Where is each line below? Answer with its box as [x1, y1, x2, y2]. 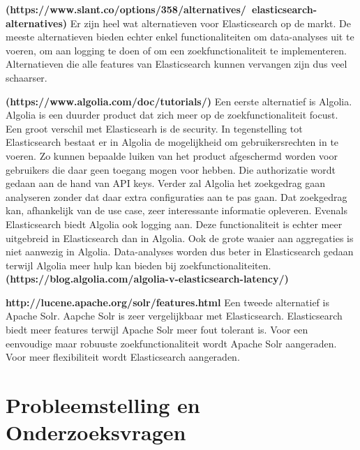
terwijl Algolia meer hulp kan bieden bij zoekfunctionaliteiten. [6, 257, 271, 272]
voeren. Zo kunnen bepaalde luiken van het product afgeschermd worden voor [6, 148, 338, 163]
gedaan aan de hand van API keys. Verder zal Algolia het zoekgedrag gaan [6, 176, 326, 190]
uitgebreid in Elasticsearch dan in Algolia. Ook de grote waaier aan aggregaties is [6, 230, 354, 245]
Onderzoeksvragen [6, 418, 186, 447]
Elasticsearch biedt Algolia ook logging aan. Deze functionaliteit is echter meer [6, 216, 343, 231]
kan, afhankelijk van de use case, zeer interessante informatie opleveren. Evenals [6, 203, 347, 218]
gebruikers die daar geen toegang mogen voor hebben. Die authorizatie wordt [6, 162, 336, 177]
